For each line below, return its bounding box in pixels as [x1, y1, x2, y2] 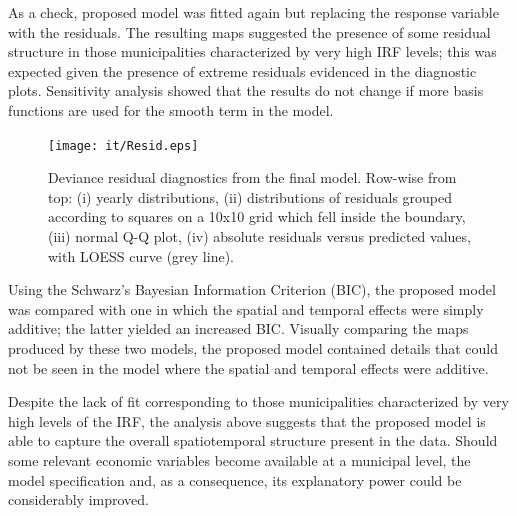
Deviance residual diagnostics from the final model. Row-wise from [48, 167, 457, 188]
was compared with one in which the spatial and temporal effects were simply [8, 298, 484, 319]
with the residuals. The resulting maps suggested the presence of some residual [8, 21, 491, 42]
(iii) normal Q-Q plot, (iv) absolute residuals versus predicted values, [48, 226, 471, 246]
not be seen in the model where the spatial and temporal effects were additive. [8, 357, 489, 378]
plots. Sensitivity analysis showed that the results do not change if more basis [8, 80, 484, 101]
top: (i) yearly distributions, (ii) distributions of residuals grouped [48, 186, 453, 207]
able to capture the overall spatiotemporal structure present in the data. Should [8, 430, 498, 451]
